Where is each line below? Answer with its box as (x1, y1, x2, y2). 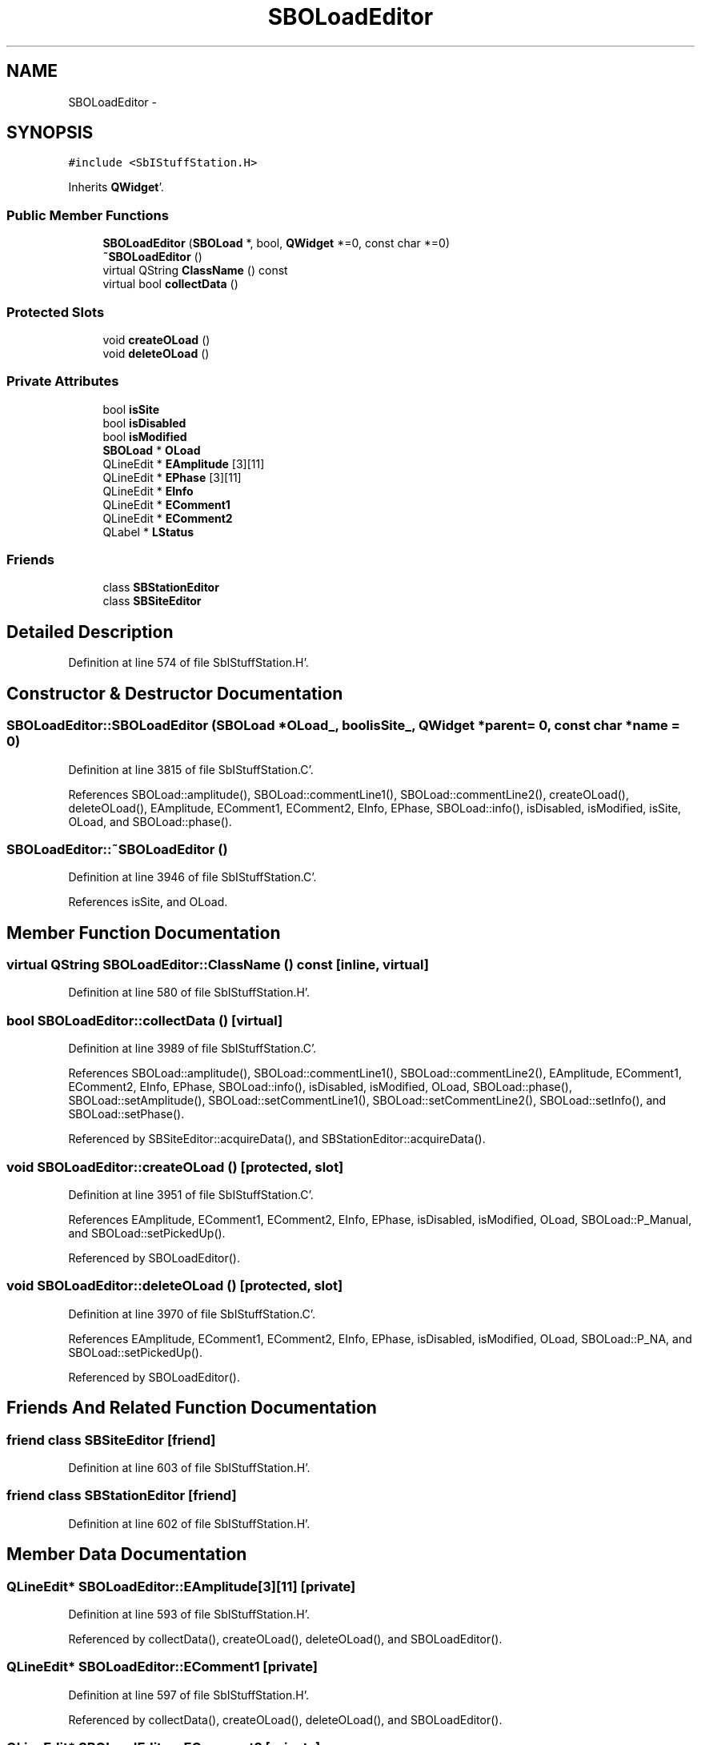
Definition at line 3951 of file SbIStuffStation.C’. (68, 1187, 314, 1201)
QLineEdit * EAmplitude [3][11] (102, 456, 265, 471)
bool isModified (102, 429, 187, 443)
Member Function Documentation (6, 922, 281, 943)
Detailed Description (6, 621, 174, 642)
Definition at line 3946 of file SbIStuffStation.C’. (68, 870, 317, 885)
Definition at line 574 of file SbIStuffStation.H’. (68, 656, 309, 670)
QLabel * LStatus (102, 524, 194, 539)
